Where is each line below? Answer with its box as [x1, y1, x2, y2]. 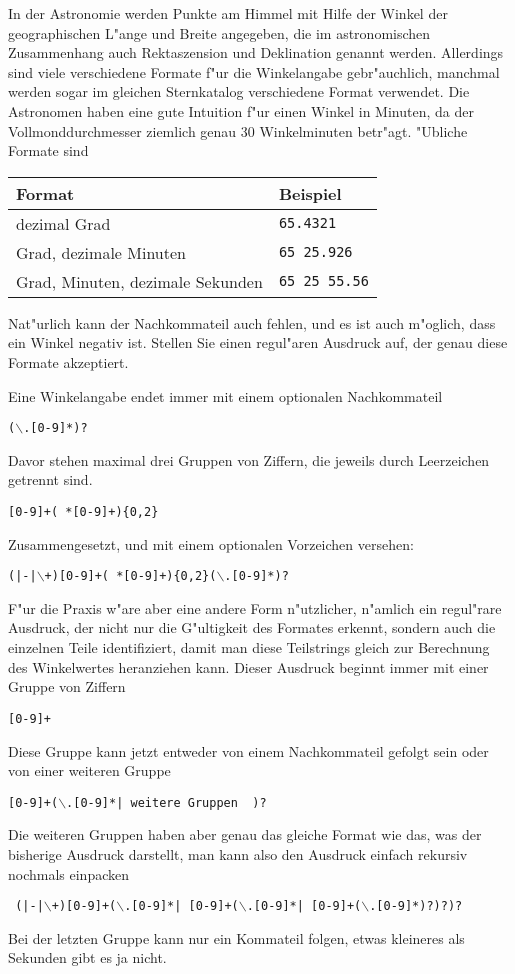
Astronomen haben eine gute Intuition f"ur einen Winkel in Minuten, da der [8, 100, 474, 121]
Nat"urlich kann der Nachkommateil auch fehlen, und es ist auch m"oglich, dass [8, 312, 496, 333]
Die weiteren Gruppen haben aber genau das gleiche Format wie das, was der [8, 824, 482, 845]
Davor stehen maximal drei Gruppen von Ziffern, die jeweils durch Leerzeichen [8, 449, 490, 470]
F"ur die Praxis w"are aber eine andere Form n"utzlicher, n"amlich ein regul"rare [8, 597, 502, 618]
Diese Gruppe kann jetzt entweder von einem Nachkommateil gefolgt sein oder [8, 740, 489, 761]
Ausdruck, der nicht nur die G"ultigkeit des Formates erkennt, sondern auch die [8, 617, 496, 638]
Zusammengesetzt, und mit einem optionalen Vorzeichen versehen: [8, 533, 414, 554]
